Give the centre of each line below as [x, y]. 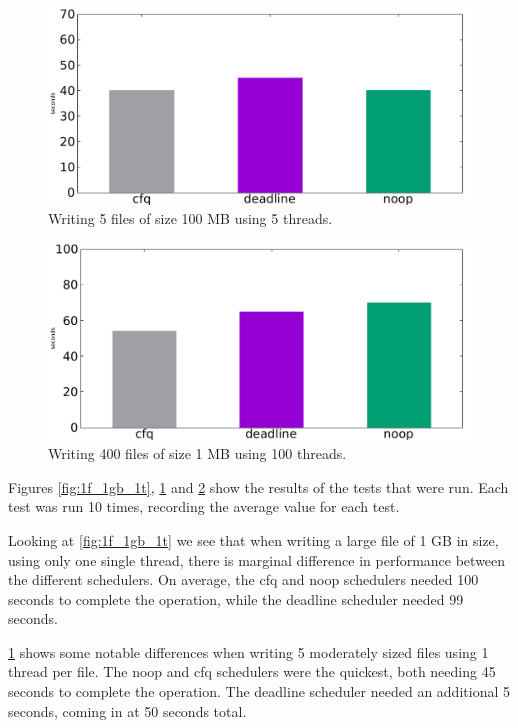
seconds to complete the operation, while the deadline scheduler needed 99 [236, 598]
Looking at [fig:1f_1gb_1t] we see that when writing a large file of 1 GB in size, [253, 539]
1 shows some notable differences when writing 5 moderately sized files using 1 [248, 651]
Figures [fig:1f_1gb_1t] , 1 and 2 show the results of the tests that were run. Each [258, 486]
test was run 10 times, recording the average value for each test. [204, 506]
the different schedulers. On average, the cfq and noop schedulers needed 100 [243, 579]
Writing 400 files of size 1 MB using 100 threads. [197, 453]
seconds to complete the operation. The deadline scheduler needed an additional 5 [259, 691]
